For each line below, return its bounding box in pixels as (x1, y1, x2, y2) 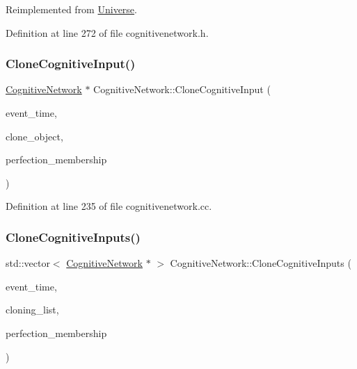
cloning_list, (6, 302, 59, 317)
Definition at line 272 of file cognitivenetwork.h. (6, 25, 209, 40)
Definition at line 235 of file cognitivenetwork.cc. (6, 199, 212, 213)
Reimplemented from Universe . (6, 2, 137, 16)
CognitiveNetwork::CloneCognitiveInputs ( (170, 256, 351, 270)
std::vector (6, 256, 50, 270)
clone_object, (6, 129, 63, 143)
